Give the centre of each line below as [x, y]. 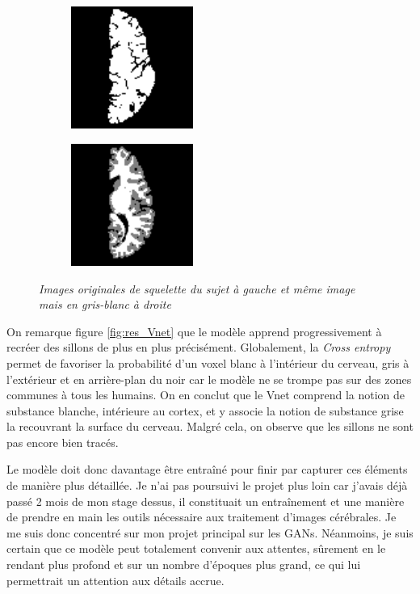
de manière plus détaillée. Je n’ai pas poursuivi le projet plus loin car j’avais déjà [207, 485]
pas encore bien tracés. [63, 442]
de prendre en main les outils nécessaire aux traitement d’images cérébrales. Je [202, 517]
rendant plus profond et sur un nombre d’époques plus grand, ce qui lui [184, 565]
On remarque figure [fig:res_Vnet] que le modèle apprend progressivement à [194, 331]
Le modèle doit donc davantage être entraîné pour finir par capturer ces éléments [207, 469]
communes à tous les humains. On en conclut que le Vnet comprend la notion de [206, 395]
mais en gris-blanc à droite [105, 304]
